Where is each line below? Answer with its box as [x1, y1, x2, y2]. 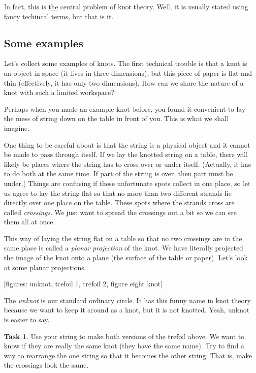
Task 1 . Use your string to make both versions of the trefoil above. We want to [4, 331, 245, 341]
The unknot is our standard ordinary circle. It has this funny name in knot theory [4, 295, 251, 305]
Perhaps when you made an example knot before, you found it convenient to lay [4, 103, 246, 114]
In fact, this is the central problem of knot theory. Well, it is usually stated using [4, 1, 249, 11]
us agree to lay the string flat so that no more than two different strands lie [4, 187, 232, 198]
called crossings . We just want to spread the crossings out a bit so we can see [4, 207, 237, 217]
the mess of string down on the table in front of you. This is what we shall [4, 113, 228, 124]
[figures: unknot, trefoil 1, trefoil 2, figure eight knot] [4, 279, 162, 289]
